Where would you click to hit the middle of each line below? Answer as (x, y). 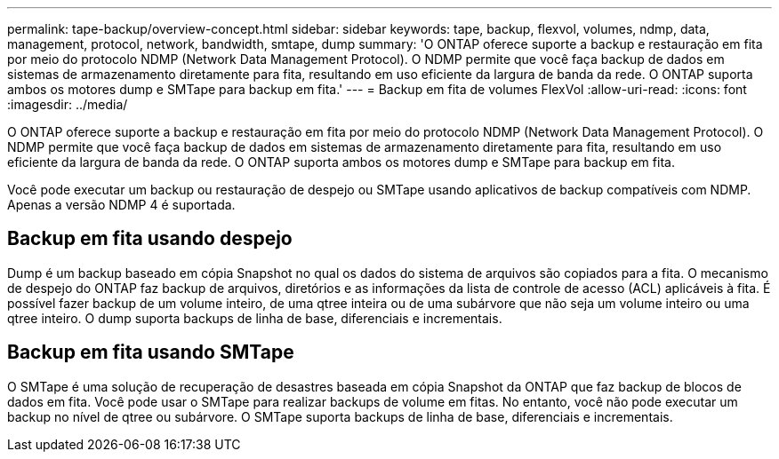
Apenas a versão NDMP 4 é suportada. (121, 205)
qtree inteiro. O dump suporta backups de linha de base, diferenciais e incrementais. (255, 318)
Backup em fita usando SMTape (151, 352)
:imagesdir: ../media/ (68, 104)
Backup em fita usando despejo (150, 239)
